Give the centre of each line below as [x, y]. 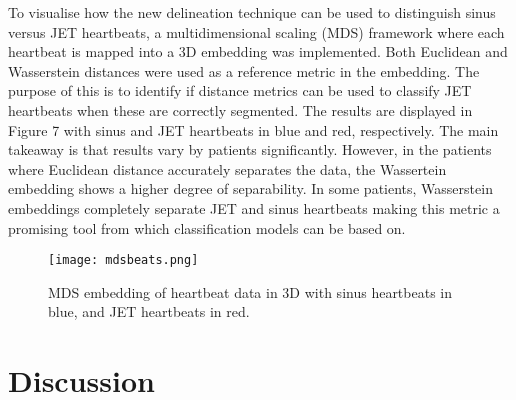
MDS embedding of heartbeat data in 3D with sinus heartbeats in [250, 291]
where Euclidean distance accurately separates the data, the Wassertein [227, 168]
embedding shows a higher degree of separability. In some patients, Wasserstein [250, 188]
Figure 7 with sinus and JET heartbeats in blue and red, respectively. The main [253, 129]
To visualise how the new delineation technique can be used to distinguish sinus [252, 12]
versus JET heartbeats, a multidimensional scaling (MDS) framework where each [256, 31]
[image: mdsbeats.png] [123, 260]
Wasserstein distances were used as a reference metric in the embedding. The [244, 70]
